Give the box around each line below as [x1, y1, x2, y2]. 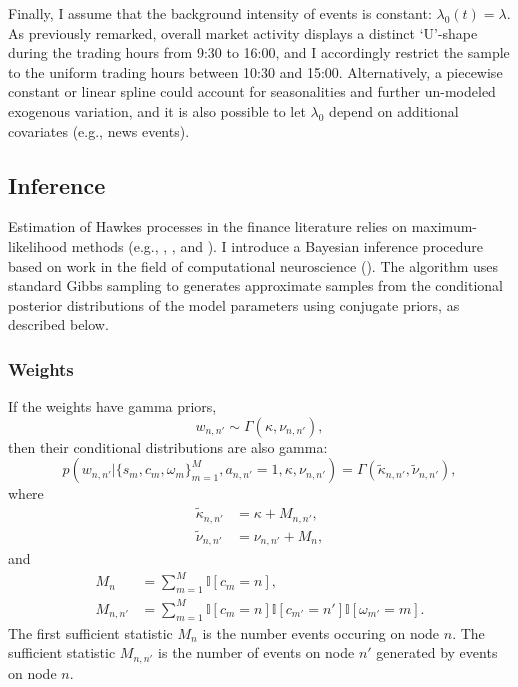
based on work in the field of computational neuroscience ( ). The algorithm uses [8, 255, 499, 276]
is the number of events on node [158, 642, 355, 663]
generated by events [376, 642, 498, 663]
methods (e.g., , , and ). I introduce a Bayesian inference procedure [71, 235, 483, 256]
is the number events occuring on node [202, 622, 440, 643]
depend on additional [329, 100, 459, 121]
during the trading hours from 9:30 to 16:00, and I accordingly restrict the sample [8, 42, 510, 63]
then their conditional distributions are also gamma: [8, 436, 328, 457]
